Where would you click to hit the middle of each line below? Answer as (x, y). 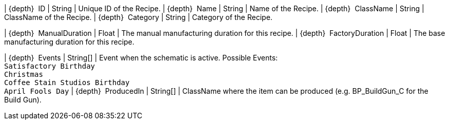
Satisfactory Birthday (50, 66)
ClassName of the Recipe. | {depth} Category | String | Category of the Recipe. (138, 17)
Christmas (24, 74)
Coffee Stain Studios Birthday (67, 82)
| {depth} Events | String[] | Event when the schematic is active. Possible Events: (141, 58)
